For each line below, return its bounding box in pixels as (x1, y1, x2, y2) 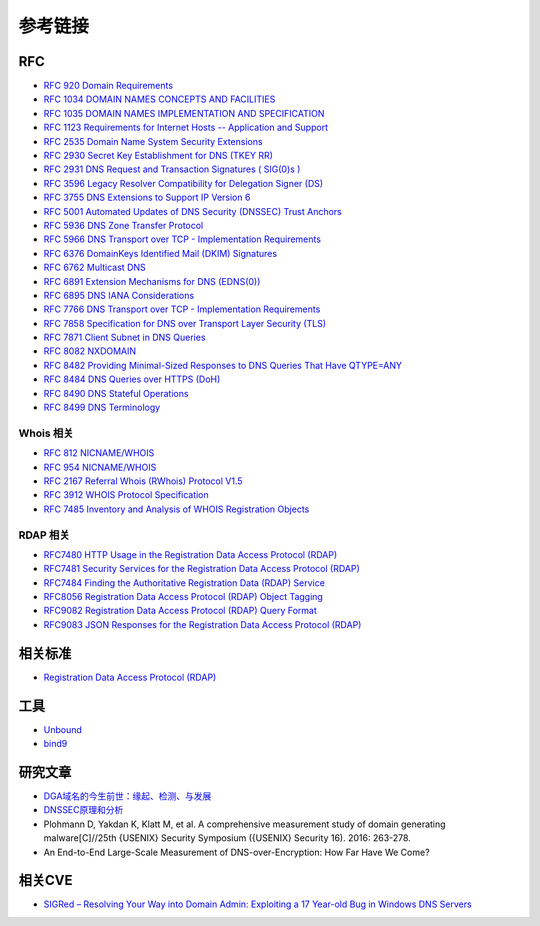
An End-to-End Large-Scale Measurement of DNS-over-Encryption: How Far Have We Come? (43, 846, 430, 858)
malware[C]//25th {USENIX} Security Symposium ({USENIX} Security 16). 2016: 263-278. (43, 832, 412, 844)
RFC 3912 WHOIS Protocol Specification (43, 489, 209, 501)
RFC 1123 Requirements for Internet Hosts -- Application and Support (43, 121, 329, 134)
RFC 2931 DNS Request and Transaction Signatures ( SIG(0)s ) (43, 163, 301, 175)
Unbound (43, 723, 82, 735)
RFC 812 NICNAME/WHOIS (43, 447, 155, 459)
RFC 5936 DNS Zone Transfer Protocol (43, 219, 204, 231)
